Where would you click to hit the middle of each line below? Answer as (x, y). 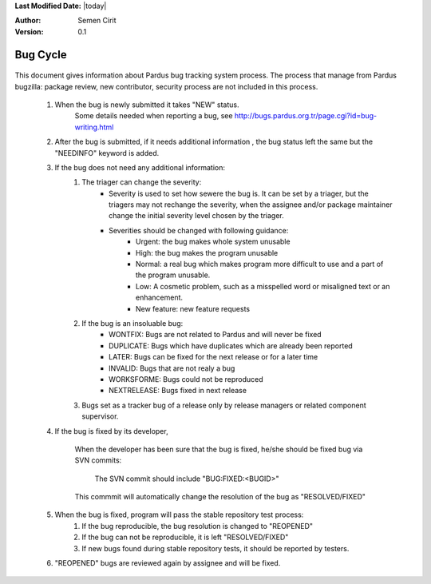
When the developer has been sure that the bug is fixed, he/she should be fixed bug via (219, 449)
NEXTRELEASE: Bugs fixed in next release (178, 391)
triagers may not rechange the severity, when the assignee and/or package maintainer (251, 205)
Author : (28, 21)
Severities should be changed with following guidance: (199, 230)
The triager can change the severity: (142, 182)
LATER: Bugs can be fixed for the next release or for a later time (214, 357)
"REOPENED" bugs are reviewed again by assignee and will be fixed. (168, 563)
